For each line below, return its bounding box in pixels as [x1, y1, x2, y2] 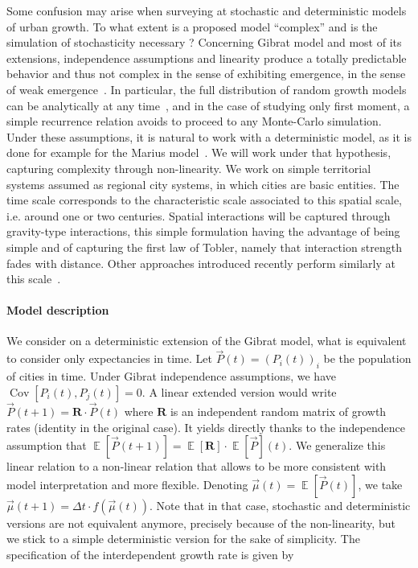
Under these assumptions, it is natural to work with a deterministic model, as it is [6, 128, 412, 145]
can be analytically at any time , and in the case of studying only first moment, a [6, 97, 410, 113]
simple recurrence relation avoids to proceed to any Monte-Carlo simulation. [6, 113, 382, 130]
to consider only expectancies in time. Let [6, 350, 212, 367]
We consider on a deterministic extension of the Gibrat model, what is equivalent [6, 332, 407, 349]
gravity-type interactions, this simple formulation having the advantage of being [6, 223, 400, 240]
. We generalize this [289, 437, 386, 454]
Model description [6, 302, 109, 319]
